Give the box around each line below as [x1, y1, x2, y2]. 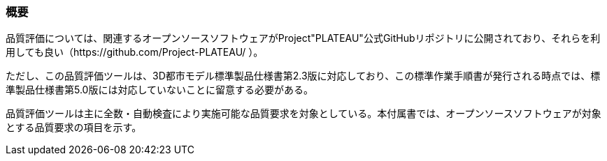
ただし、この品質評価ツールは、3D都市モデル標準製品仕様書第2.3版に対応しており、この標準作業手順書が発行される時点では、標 [6, 70, 601, 82]
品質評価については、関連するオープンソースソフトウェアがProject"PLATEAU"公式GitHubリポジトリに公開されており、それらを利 [6, 32, 601, 45]
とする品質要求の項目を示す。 [6, 121, 142, 134]
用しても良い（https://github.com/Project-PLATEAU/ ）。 [6, 46, 264, 59]
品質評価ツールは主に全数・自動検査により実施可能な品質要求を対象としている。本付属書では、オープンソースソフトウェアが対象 [6, 107, 601, 120]
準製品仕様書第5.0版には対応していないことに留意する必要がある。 [6, 84, 314, 96]
